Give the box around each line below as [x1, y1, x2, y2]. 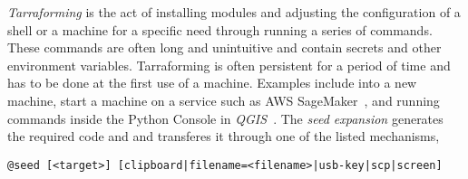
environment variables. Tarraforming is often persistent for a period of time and [7, 55, 451, 74]
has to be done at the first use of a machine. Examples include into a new [7, 73, 417, 92]
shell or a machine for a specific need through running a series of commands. [7, 20, 433, 39]
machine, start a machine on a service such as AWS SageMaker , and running [7, 90, 440, 109]
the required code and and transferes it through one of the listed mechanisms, [7, 127, 440, 146]
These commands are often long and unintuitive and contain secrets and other [7, 38, 442, 57]
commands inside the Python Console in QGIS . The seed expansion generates [7, 108, 444, 127]
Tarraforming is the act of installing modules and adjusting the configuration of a [7, 3, 461, 21]
